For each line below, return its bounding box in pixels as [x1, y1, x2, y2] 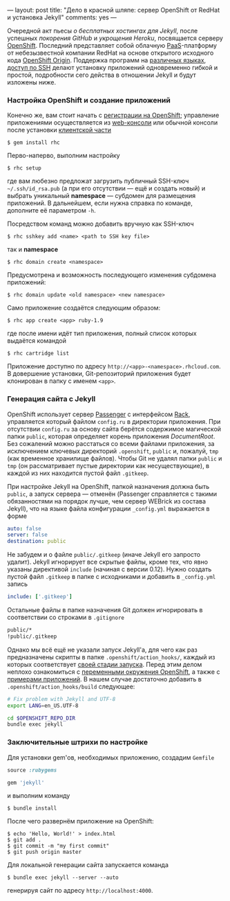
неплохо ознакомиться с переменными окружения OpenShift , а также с [7, 668, 220, 676]
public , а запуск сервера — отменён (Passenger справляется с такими [7, 490, 218, 498]
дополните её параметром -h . [7, 206, 97, 215]
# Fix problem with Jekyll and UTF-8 [7, 695, 116, 702]
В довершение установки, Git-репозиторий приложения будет [7, 370, 191, 378]
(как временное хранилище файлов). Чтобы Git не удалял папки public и [7, 454, 222, 463]
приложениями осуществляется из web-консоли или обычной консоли [7, 118, 218, 127]
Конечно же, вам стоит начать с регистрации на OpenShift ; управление [7, 111, 220, 120]
